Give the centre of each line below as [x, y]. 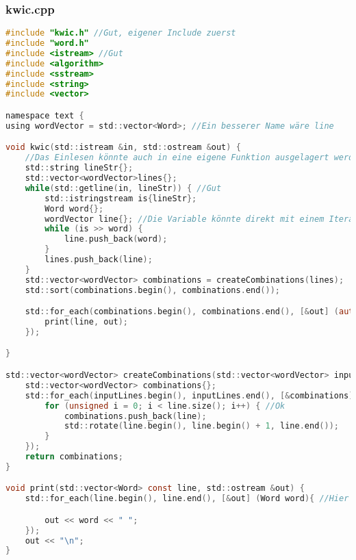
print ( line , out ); [87, 322]
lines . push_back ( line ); [99, 260]
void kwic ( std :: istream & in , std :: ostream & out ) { [123, 148]
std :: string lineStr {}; [79, 168]
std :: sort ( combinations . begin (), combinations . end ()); [152, 290]
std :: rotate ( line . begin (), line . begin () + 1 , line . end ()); [201, 426]
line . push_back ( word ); [116, 239]
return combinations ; [74, 457]
